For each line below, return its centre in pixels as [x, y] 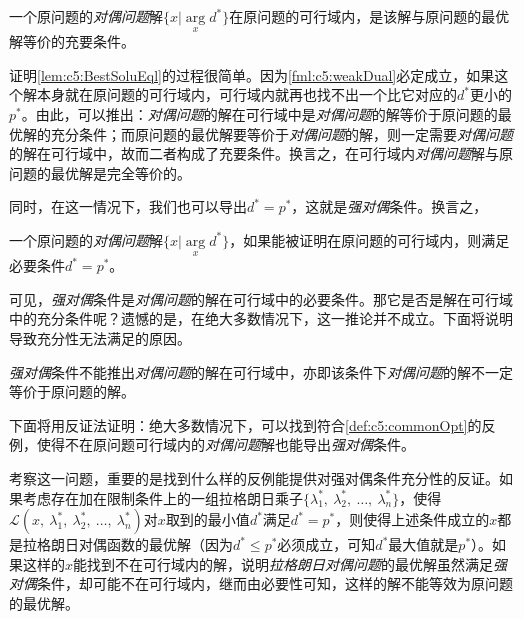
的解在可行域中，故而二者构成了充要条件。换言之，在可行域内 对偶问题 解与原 [261, 153]
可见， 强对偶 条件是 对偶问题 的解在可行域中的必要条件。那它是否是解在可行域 [261, 298]
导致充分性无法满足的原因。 [100, 337]
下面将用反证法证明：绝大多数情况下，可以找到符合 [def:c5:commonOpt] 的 [245, 424]
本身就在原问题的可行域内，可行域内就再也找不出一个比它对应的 [246, 94]
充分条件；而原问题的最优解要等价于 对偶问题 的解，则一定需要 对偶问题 [281, 133]
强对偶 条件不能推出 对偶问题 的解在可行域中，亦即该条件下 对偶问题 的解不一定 [261, 371]
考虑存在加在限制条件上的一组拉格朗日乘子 [162, 497]
